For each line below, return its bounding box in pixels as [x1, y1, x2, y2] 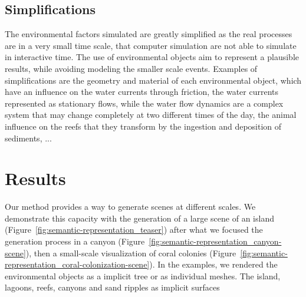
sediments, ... [5, 131, 52, 144]
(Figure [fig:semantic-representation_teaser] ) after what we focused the [5, 223, 263, 236]
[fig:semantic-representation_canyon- [149, 235, 282, 247]
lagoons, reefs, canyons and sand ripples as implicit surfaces [5, 281, 220, 293]
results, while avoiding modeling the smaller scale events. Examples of [5, 62, 258, 74]
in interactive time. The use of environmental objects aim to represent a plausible [5, 51, 299, 63]
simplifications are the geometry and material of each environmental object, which [5, 74, 302, 86]
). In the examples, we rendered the [149, 258, 278, 270]
